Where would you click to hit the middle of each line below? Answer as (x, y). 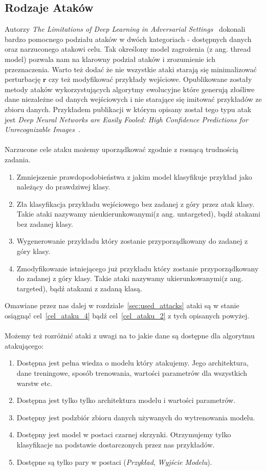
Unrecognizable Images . (42, 129)
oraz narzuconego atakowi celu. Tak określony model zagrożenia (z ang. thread (128, 49)
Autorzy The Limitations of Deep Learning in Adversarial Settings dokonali (125, 29)
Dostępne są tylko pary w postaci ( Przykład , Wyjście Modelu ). (114, 462)
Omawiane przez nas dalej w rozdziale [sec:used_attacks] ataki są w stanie (122, 305)
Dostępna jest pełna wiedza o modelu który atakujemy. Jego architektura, (132, 363)
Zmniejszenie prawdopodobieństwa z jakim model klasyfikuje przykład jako (134, 176)
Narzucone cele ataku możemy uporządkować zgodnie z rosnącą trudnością (121, 149)
